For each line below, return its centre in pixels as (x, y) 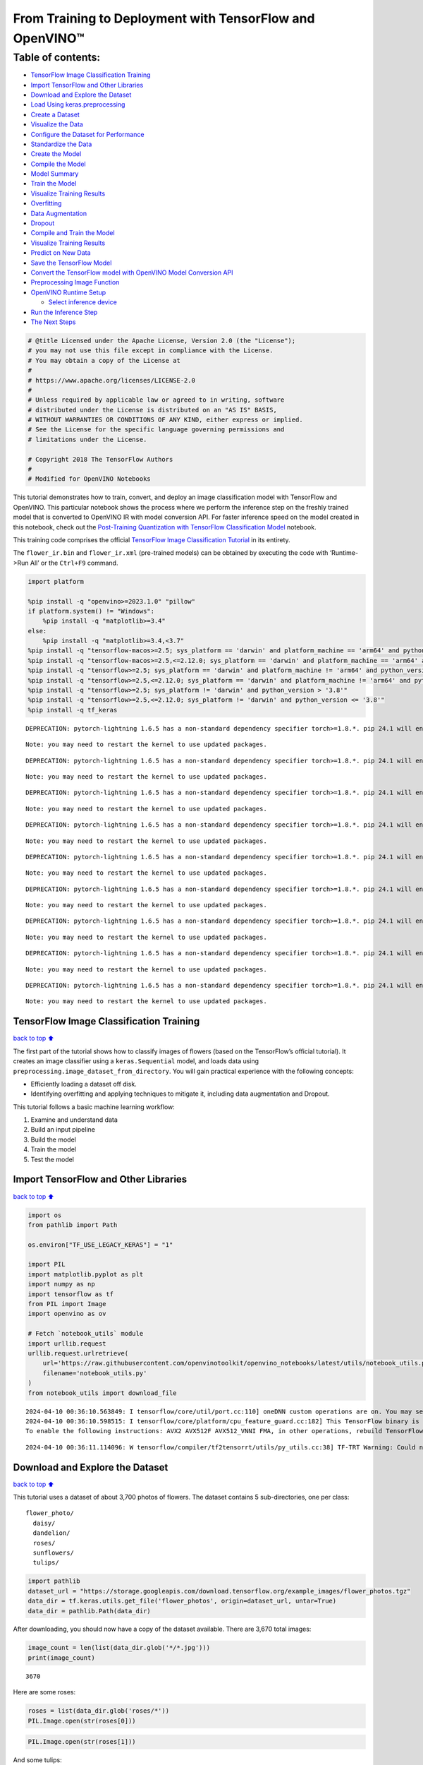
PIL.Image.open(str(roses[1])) (82, 1742)
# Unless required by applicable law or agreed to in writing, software (156, 400)
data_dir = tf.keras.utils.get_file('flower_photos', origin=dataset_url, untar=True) (182, 1601)
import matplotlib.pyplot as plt (86, 1274)
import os (45, 1215)
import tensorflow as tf (71, 1294)
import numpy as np (61, 1284)
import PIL (47, 1264)
